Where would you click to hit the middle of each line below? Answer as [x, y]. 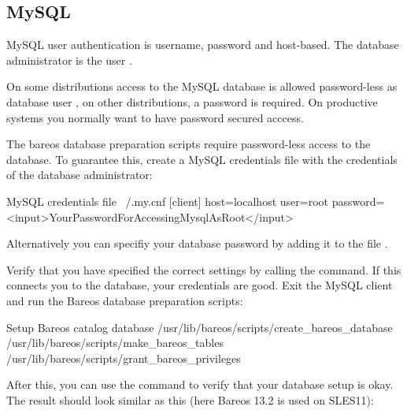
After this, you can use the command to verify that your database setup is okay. [200, 384]
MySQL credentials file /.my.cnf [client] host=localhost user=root [167, 201]
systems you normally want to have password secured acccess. [155, 117]
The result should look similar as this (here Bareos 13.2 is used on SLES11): [190, 399]
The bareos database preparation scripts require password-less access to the [189, 144]
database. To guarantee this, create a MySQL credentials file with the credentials [202, 159]
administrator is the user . [69, 60]
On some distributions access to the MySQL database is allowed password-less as [202, 86]
